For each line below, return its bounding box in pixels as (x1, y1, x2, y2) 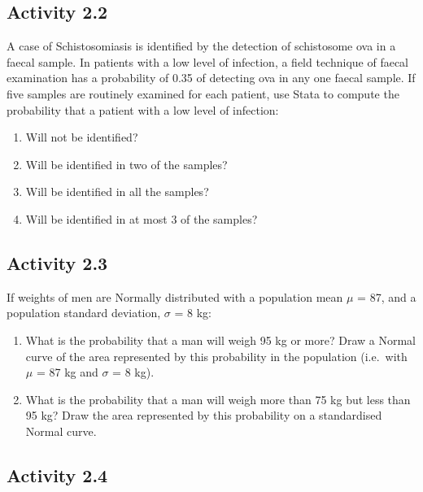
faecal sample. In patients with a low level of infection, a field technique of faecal (7, 53, 409, 70)
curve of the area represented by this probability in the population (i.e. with (25, 347, 408, 364)
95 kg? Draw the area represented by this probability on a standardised (25, 407, 382, 424)
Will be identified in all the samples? (25, 183, 209, 200)
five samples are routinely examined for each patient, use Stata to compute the (7, 85, 399, 102)
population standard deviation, (7, 304, 161, 321)
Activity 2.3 (7, 250, 108, 275)
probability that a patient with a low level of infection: (7, 101, 279, 118)
